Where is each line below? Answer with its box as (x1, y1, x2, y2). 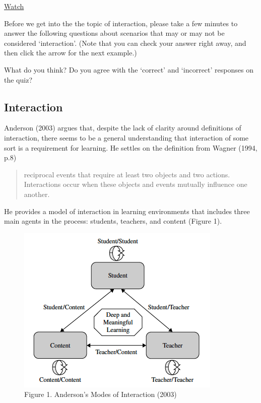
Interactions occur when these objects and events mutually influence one (24, 179, 247, 189)
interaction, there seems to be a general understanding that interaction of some (4, 132, 249, 143)
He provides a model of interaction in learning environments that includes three (4, 206, 250, 216)
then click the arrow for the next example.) (4, 47, 137, 58)
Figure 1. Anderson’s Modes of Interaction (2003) (24, 389, 177, 399)
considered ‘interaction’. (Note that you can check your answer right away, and (4, 37, 246, 48)
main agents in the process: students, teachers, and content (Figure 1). (4, 216, 222, 226)
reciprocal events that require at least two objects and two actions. (24, 169, 230, 179)
